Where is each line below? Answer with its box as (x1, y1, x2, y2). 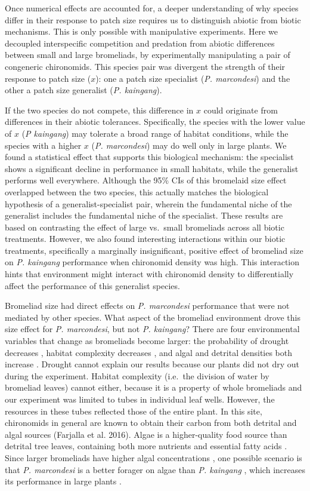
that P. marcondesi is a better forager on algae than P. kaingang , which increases (5, 463, 305, 475)
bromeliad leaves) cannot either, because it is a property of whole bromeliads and (5, 381, 302, 394)
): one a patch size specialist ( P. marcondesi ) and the (95, 72, 290, 84)
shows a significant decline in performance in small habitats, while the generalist (5, 162, 299, 174)
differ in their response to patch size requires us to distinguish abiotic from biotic (5, 13, 301, 26)
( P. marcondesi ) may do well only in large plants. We (91, 139, 287, 151)
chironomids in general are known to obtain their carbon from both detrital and (5, 416, 297, 429)
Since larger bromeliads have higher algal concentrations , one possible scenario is (5, 451, 302, 464)
